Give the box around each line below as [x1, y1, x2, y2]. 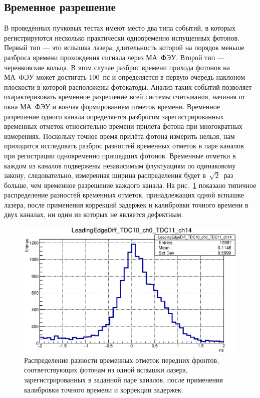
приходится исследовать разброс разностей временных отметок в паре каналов [4, 140, 244, 151]
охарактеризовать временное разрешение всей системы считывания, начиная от [4, 91, 245, 102]
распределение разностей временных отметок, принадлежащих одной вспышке [4, 189, 244, 200]
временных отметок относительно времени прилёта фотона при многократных [4, 121, 242, 131]
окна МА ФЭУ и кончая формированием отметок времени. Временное [4, 101, 220, 111]
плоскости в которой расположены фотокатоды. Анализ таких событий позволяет [4, 81, 252, 92]
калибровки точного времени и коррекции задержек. [24, 384, 183, 394]
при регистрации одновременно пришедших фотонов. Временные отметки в [4, 150, 236, 160]
